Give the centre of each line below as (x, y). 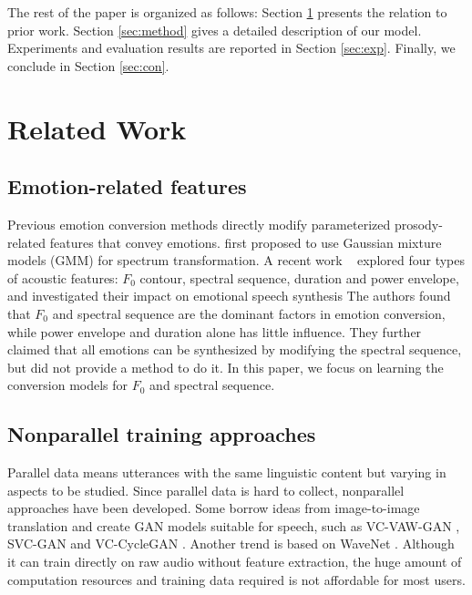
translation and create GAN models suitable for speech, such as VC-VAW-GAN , (234, 525)
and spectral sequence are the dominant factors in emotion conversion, (249, 313)
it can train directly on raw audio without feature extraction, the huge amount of (235, 562)
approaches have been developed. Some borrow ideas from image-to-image (214, 508)
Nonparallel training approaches (162, 434)
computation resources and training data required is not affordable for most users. (236, 579)
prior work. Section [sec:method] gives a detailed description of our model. (215, 30)
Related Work (97, 128)
